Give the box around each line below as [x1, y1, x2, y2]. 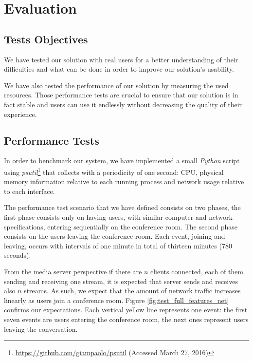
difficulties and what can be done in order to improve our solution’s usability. [4, 64, 235, 74]
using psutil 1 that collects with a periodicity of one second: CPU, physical [4, 165, 224, 177]
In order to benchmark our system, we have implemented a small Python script [4, 155, 240, 166]
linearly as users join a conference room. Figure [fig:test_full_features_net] [4, 295, 229, 305]
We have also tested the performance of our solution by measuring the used [4, 80, 229, 90]
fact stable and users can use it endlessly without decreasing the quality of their [4, 99, 242, 109]
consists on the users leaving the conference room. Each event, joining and [4, 231, 225, 241]
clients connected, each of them [150, 266, 243, 276]
